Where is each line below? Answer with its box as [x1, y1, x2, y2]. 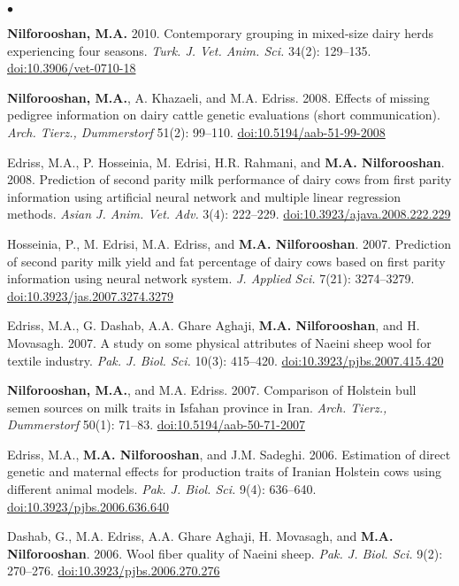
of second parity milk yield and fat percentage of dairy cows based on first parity [7, 251, 446, 270]
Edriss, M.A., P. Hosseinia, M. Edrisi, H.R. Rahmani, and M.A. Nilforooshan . [7, 152, 445, 171]
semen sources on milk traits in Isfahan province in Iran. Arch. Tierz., [7, 397, 387, 416]
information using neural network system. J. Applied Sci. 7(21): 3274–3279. [7, 269, 415, 288]
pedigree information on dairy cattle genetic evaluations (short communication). [7, 105, 440, 124]
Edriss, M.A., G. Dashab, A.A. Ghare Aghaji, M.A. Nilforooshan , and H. [7, 316, 420, 335]
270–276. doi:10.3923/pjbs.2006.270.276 [7, 561, 220, 580]
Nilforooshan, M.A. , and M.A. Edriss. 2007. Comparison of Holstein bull [7, 381, 417, 399]
